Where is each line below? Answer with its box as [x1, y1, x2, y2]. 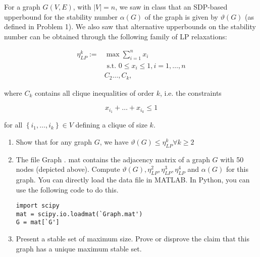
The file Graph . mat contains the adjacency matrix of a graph [16, 154, 210, 164]
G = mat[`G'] [16, 219, 60, 226]
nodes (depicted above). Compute [16, 164, 120, 174]
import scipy [16, 202, 60, 210]
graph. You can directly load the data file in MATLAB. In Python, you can [16, 174, 250, 184]
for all [4, 119, 23, 130]
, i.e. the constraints [160, 87, 222, 98]
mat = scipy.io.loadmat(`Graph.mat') [16, 210, 143, 218]
